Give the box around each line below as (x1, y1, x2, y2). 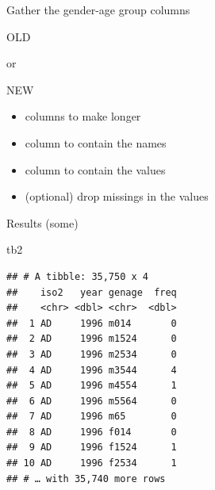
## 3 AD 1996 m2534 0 (6, 348, 177, 360)
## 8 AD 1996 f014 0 (6, 426, 177, 438)
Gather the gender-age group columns (6, 2, 190, 17)
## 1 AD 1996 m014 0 (6, 317, 177, 329)
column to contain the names (25, 134, 167, 151)
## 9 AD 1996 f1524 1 (6, 442, 177, 454)
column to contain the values (25, 161, 166, 178)
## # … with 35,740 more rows (6, 473, 166, 484)
